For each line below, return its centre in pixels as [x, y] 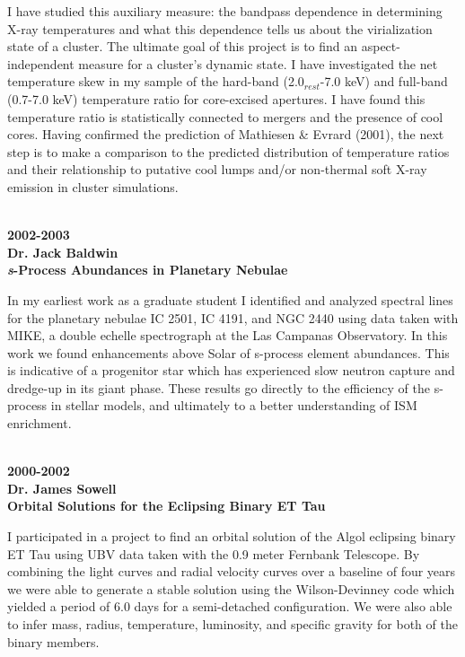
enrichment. [39, 423]
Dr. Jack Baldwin [63, 252]
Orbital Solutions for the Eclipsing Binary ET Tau [167, 506]
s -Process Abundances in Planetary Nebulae [148, 270]
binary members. [53, 641]
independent [41, 63]
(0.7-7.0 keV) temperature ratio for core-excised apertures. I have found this [216, 98]
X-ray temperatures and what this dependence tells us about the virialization [220, 28]
